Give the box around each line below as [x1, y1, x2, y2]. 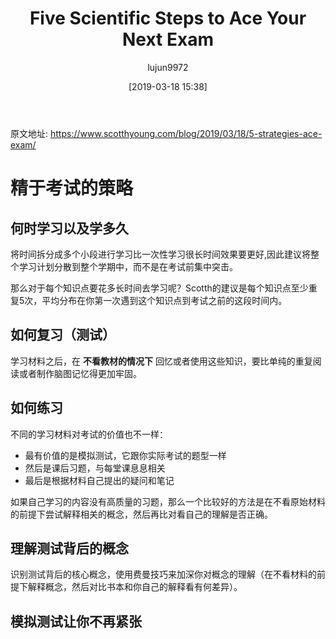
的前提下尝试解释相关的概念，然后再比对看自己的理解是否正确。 [10, 508, 273, 520]
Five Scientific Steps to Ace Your [29, 7, 307, 30]
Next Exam [122, 28, 214, 51]
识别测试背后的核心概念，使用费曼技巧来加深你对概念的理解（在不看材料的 [10, 568, 317, 581]
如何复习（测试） [10, 327, 116, 344]
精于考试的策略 [10, 177, 134, 200]
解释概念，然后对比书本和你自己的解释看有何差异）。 [27, 581, 243, 593]
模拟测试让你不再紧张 [10, 613, 142, 630]
